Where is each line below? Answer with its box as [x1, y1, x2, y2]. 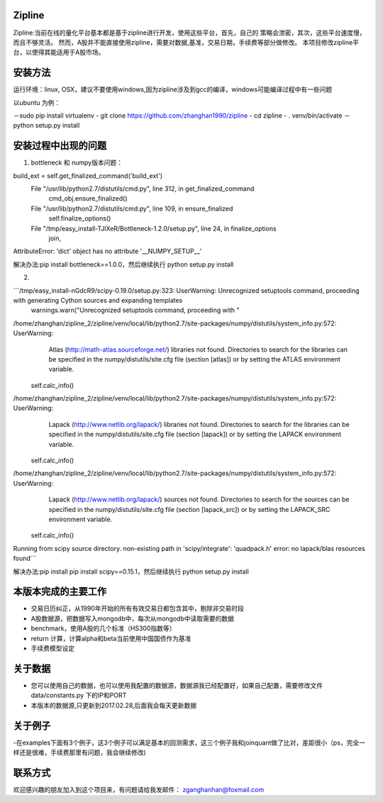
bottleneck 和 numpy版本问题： [30, 158, 123, 167]
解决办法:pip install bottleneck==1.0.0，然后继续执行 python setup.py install [13, 260, 234, 269]
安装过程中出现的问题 [13, 140, 106, 152]
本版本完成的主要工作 [13, 586, 106, 598]
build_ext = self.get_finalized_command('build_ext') [13, 171, 163, 180]
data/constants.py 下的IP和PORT [30, 691, 127, 700]
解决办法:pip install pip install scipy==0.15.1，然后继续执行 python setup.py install [13, 567, 250, 576]
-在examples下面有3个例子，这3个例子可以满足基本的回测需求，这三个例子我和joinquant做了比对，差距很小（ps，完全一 [13, 738, 365, 747]
